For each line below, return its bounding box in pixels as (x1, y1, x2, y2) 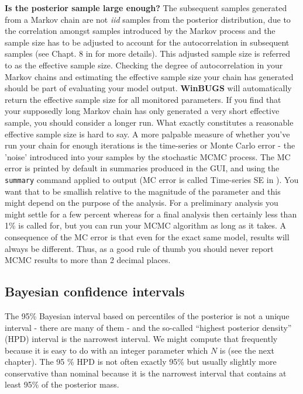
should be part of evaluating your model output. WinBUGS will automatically (5, 82, 292, 94)
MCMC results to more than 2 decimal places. (5, 254, 171, 266)
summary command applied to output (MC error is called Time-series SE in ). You (5, 173, 299, 185)
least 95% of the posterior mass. (5, 378, 119, 390)
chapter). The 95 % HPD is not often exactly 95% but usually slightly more (5, 355, 277, 368)
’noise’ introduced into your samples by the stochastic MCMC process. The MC (5, 150, 291, 163)
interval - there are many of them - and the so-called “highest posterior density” (5, 321, 292, 333)
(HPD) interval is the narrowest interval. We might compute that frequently (5, 333, 278, 345)
